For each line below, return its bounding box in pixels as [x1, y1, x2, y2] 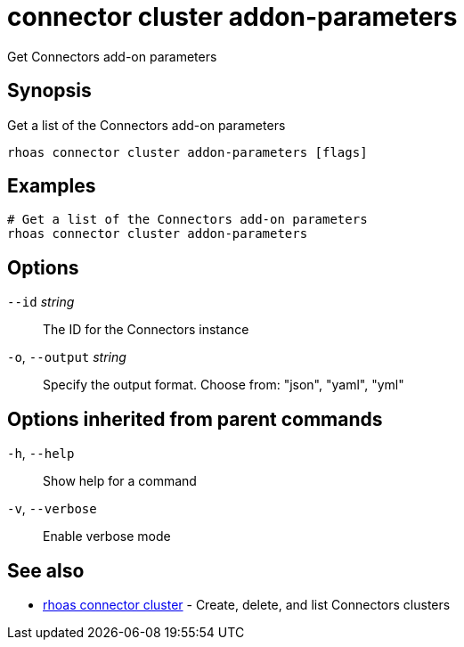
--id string [7, 294, 75, 310]
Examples [7, 175, 96, 198]
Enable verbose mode [43, 528, 171, 545]
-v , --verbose [7, 501, 97, 517]
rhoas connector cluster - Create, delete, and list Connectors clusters [43, 596, 451, 612]
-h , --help [7, 446, 75, 462]
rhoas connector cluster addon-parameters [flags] [7, 144, 368, 160]
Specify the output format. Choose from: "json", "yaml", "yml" [43, 377, 404, 393]
